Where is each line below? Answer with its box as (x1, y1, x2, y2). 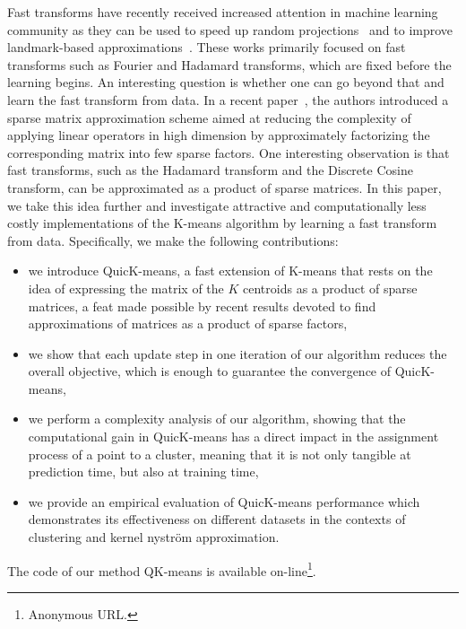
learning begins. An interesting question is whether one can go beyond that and (7, 73, 444, 92)
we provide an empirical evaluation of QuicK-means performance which (28, 492, 420, 511)
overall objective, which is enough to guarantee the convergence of (28, 362, 392, 380)
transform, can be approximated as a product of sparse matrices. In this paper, (7, 178, 442, 197)
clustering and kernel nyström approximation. (28, 528, 280, 546)
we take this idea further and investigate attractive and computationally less (7, 196, 427, 214)
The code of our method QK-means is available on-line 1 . (7, 558, 316, 580)
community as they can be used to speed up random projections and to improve (7, 20, 453, 39)
